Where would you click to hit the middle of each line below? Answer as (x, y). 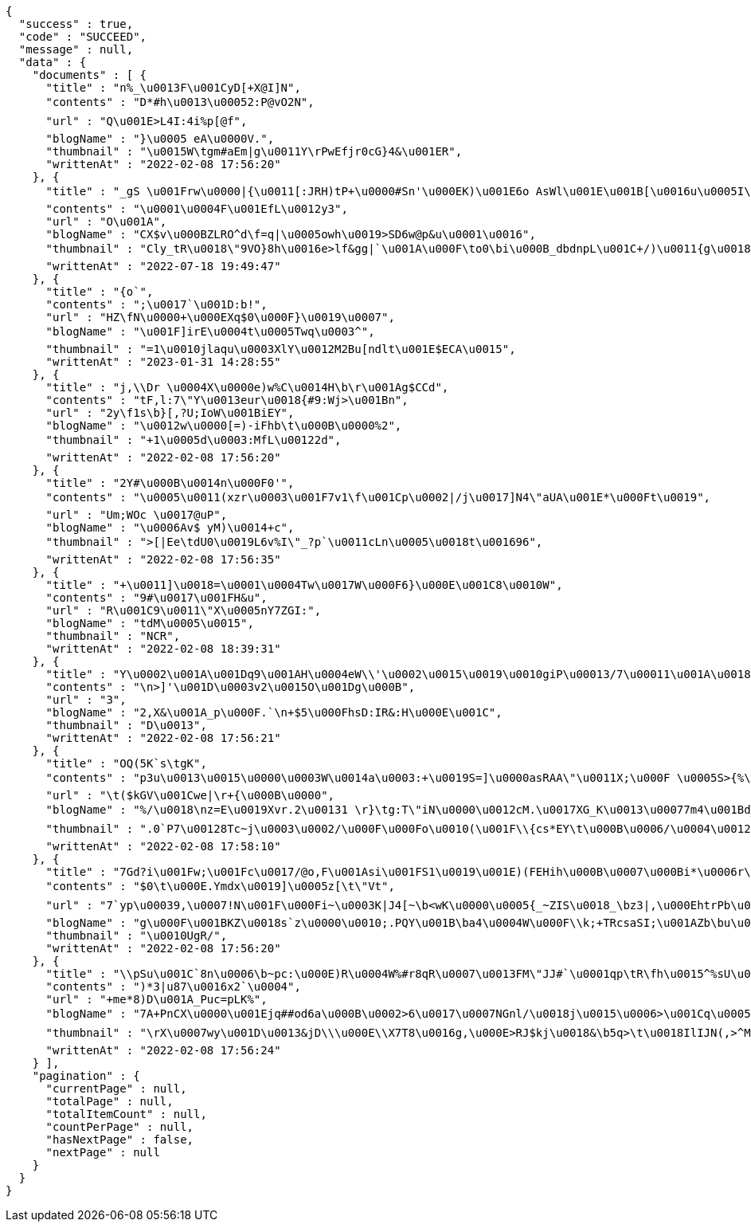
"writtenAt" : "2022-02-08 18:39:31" (163, 649)
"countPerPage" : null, (120, 1127)
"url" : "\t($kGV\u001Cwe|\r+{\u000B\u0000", (190, 795)
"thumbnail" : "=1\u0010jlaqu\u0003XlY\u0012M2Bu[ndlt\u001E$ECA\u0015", (281, 349)
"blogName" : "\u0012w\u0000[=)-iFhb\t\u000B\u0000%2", (224, 426)
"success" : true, (76, 24)
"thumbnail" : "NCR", (113, 636)
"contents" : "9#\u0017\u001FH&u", (156, 598)
